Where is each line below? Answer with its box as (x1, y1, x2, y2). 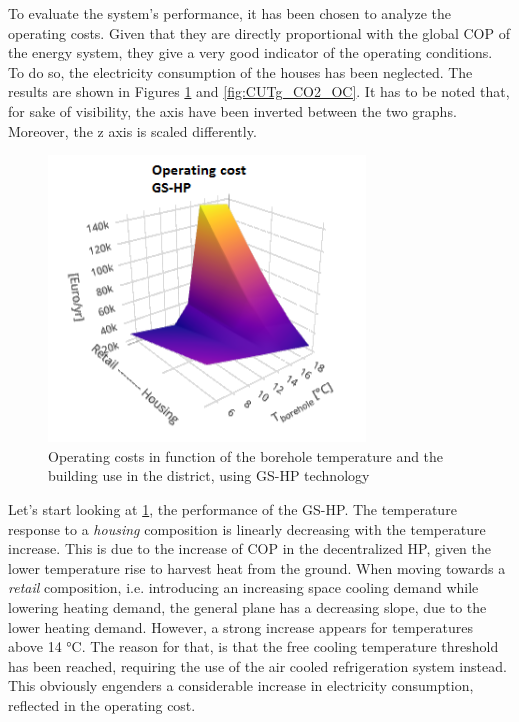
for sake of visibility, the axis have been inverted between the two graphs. (8, 100, 457, 121)
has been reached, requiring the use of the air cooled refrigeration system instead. (8, 655, 507, 676)
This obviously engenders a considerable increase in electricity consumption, (8, 675, 474, 696)
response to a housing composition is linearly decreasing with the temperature (8, 518, 486, 539)
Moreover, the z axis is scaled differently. (8, 120, 257, 141)
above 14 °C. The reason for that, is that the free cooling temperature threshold (8, 636, 499, 657)
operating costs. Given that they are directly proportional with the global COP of (8, 22, 510, 43)
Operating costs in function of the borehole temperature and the (48, 445, 444, 466)
